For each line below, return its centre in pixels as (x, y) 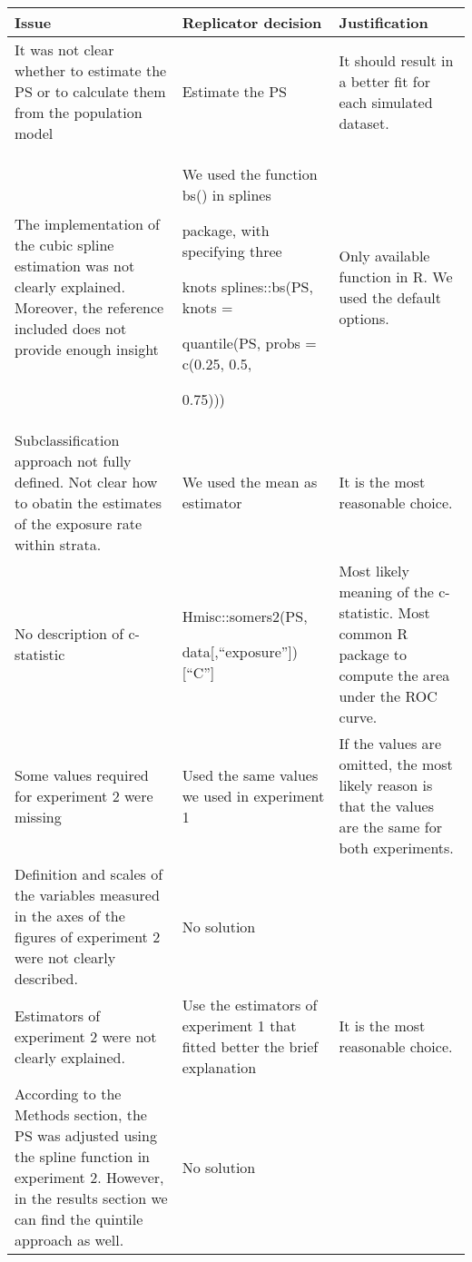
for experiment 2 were (84, 795)
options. (364, 318)
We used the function (250, 174)
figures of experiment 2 (88, 937)
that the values (386, 806)
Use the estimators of (250, 1005)
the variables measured (87, 895)
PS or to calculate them (90, 91)
